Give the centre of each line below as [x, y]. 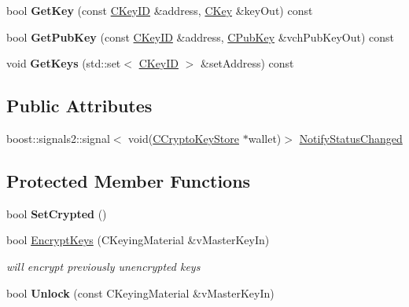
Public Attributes [79, 106]
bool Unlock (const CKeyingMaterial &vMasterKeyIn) [140, 292]
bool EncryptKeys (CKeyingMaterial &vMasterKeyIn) [138, 240]
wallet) [265, 138]
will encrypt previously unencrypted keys [103, 266]
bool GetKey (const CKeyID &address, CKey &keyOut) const [160, 10]
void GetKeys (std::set [64, 63]
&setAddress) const [247, 63]
